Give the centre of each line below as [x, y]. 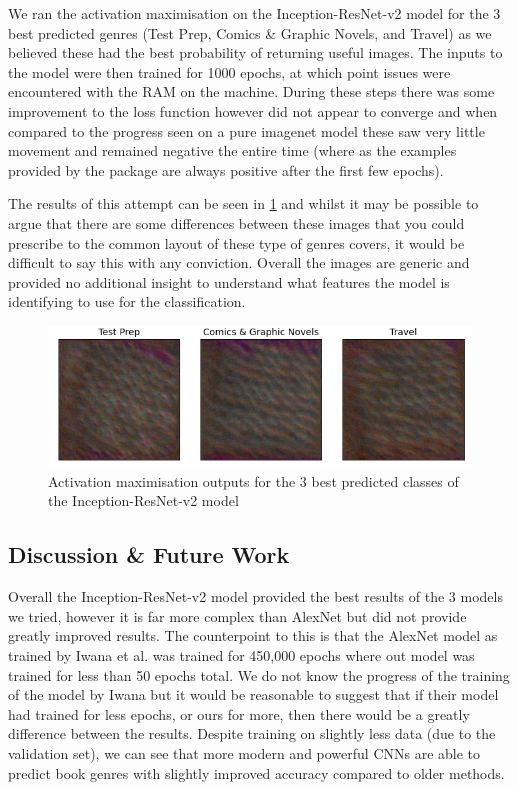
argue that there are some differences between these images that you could [236, 222]
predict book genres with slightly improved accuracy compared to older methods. [256, 772]
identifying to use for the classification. [127, 301]
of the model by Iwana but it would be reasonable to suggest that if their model [253, 694]
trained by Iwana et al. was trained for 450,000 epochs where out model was [241, 655]
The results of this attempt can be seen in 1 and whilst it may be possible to [243, 203]
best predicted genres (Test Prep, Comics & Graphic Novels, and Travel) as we [250, 32]
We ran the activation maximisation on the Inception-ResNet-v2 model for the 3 [254, 13]
